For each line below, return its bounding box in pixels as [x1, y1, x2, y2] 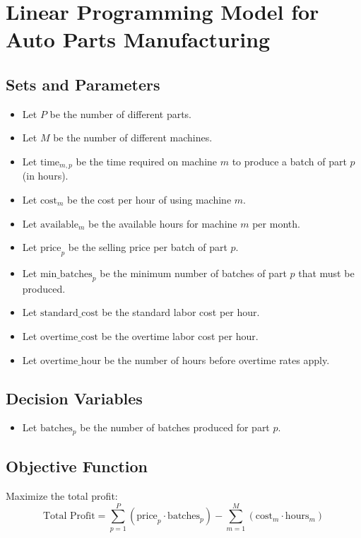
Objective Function [6, 455, 148, 477]
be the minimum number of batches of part [100, 265, 287, 280]
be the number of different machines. [53, 130, 213, 145]
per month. [252, 216, 300, 230]
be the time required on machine [76, 153, 218, 168]
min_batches [40, 269, 93, 279]
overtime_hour [40, 356, 101, 366]
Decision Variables [6, 387, 143, 409]
